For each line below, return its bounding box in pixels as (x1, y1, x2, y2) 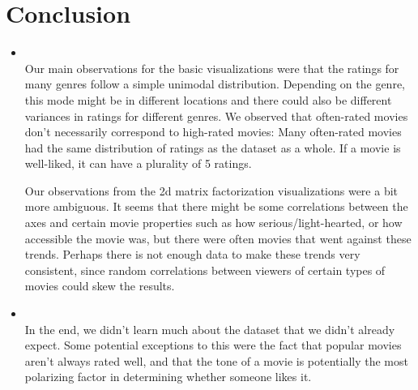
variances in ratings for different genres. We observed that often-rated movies (24, 107, 408, 124)
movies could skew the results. (24, 277, 175, 294)
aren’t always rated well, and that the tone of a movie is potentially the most (24, 352, 408, 369)
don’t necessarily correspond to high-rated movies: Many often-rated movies (24, 123, 402, 140)
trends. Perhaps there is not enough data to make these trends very (24, 246, 360, 263)
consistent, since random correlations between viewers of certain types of (24, 261, 386, 278)
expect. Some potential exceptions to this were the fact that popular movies (24, 336, 402, 354)
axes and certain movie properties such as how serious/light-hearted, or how (24, 214, 403, 231)
